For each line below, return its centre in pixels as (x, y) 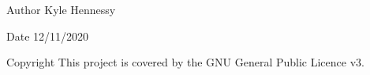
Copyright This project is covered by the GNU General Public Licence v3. (185, 62)
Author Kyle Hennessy (61, 9)
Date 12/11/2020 (48, 36)
